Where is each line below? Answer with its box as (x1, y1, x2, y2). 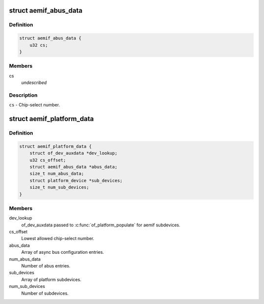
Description (9, 92, 38, 99)
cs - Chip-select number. (9, 102, 60, 108)
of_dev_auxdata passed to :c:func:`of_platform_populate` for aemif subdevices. (21, 222, 180, 228)
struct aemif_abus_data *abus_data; (29, 164, 117, 169)
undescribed (21, 80, 47, 85)
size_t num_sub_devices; (29, 184, 89, 190)
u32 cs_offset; (29, 157, 66, 163)
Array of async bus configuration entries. (21, 249, 105, 255)
